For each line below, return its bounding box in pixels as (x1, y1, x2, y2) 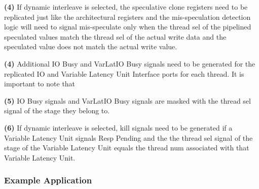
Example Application (4, 174, 92, 186)
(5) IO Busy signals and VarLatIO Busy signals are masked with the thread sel (4, 95, 251, 106)
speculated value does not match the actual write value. (4, 41, 177, 52)
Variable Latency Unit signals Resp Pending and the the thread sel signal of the (4, 132, 253, 143)
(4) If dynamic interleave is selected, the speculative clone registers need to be (4, 2, 248, 12)
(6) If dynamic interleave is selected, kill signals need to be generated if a (4, 122, 233, 133)
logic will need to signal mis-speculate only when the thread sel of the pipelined (4, 21, 251, 32)
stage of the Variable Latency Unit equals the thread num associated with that (4, 142, 249, 153)
